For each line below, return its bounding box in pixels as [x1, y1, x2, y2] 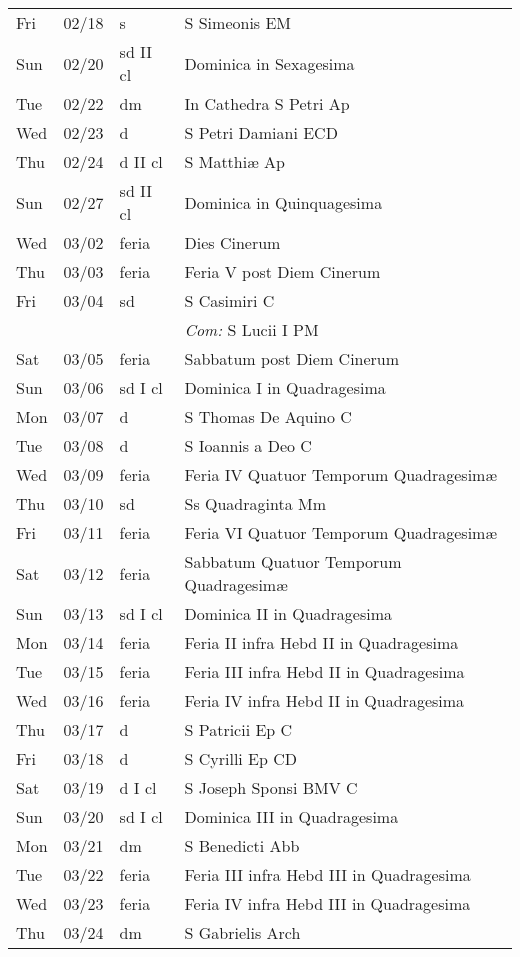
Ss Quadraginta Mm [184, 492, 326, 515]
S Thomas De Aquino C [184, 405, 352, 428]
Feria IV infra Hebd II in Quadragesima [184, 689, 465, 712]
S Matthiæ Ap [184, 150, 285, 173]
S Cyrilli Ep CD [184, 747, 297, 770]
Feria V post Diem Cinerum [184, 260, 381, 283]
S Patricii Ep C [184, 718, 293, 741]
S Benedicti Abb [184, 834, 300, 857]
